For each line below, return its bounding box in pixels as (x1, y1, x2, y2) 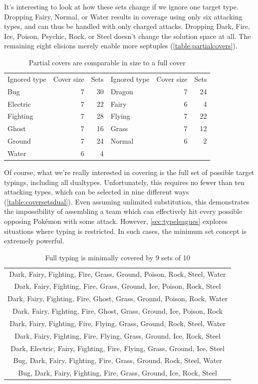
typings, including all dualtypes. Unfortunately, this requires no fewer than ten (4, 177, 245, 187)
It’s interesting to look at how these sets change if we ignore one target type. (4, 1, 239, 11)
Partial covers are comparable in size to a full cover (28, 57, 186, 67)
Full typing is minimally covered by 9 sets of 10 (45, 252, 190, 262)
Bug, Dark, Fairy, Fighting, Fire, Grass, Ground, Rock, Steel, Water (13, 355, 222, 366)
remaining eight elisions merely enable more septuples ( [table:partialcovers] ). (4, 40, 238, 51)
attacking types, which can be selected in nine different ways (4, 187, 189, 197)
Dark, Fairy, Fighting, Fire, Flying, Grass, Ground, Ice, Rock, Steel (14, 330, 221, 341)
